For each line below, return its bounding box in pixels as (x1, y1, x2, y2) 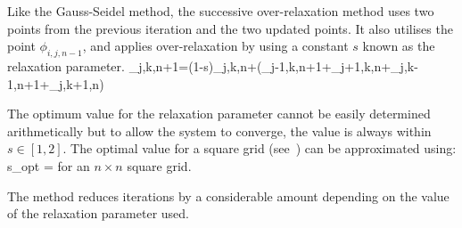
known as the (362, 37, 435, 55)
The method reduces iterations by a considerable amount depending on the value (7, 186, 450, 205)
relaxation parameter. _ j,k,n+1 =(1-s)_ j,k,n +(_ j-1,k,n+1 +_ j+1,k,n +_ (7, 56, 400, 75)
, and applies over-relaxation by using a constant (82, 37, 349, 55)
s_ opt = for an (7, 156, 90, 175)
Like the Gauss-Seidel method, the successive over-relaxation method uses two (7, 2, 434, 20)
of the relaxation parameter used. (7, 204, 189, 223)
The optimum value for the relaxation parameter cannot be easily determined (7, 104, 431, 123)
